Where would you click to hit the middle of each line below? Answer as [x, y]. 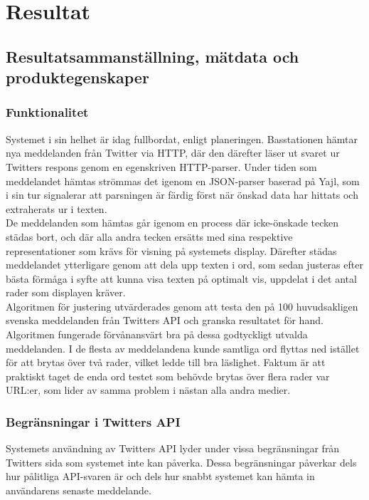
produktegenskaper [77, 77]
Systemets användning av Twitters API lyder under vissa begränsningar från [173, 448]
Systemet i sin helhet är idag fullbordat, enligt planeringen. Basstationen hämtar [182, 139]
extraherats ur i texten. [57, 208]
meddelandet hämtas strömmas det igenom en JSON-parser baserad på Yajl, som [183, 181]
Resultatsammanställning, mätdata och [153, 56]
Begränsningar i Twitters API [93, 421]
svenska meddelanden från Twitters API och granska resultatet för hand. [165, 320]
